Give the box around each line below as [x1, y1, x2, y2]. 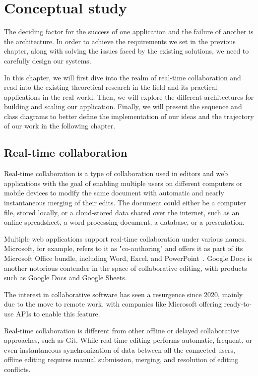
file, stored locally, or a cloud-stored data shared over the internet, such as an [4, 207, 240, 217]
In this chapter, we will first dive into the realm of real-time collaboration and [4, 72, 241, 82]
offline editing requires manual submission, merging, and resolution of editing [4, 354, 239, 365]
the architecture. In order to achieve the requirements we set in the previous [4, 36, 236, 46]
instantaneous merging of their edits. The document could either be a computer [4, 197, 246, 208]
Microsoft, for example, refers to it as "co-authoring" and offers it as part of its [4, 243, 243, 253]
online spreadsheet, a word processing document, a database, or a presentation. [4, 217, 245, 227]
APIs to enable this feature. [16, 308, 100, 318]
